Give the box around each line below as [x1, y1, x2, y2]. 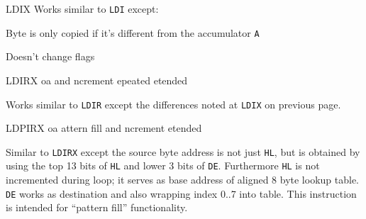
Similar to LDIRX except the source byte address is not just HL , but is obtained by [6, 144, 360, 159]
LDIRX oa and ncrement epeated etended [6, 72, 188, 87]
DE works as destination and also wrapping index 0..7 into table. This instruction [6, 186, 357, 201]
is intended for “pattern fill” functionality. [6, 200, 188, 215]
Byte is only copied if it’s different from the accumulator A [6, 25, 260, 40]
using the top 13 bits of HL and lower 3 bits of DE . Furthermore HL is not [6, 158, 320, 173]
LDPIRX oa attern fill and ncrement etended [6, 120, 202, 135]
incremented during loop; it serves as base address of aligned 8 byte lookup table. [6, 172, 360, 187]
